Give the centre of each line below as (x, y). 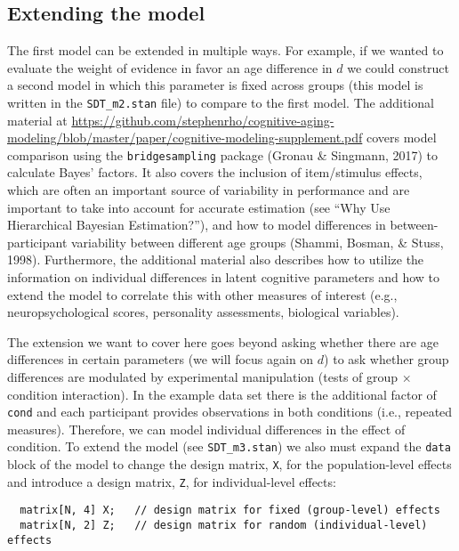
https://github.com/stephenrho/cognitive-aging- (203, 120)
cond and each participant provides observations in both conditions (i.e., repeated (230, 412)
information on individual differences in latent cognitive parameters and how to (224, 277)
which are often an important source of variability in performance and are (209, 190)
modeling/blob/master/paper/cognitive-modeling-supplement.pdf (185, 138)
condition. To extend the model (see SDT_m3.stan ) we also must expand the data (229, 446)
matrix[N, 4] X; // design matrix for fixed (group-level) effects (230, 510)
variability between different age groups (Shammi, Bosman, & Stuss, (258, 242)
